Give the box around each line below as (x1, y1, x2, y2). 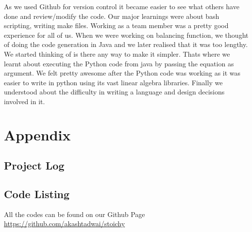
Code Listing (4, 186, 70, 201)
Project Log (4, 158, 65, 173)
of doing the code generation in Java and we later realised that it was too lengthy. (4, 39, 248, 49)
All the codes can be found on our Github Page (4, 209, 145, 219)
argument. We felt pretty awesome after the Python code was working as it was (4, 68, 241, 78)
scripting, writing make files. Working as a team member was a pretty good (4, 20, 229, 31)
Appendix (4, 124, 71, 144)
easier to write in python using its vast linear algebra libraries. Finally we (4, 77, 223, 87)
